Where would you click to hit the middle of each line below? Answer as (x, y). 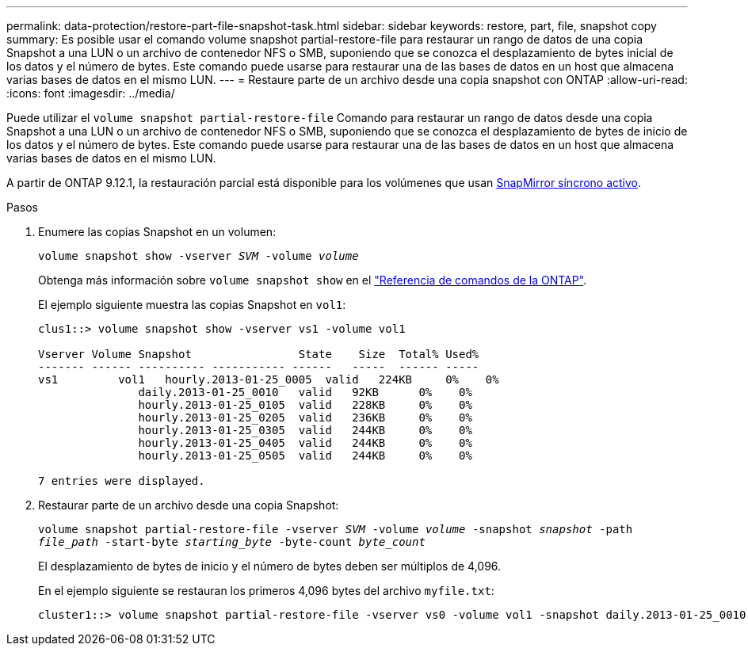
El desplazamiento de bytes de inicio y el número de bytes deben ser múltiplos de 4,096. (270, 566)
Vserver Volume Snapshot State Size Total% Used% (259, 354)
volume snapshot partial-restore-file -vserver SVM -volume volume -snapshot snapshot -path (336, 529)
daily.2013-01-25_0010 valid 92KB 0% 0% (305, 392)
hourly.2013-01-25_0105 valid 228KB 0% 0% (305, 405)
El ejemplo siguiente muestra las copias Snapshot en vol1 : (192, 305)
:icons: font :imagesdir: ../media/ (91, 93)
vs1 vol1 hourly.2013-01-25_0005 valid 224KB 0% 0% (269, 379)
